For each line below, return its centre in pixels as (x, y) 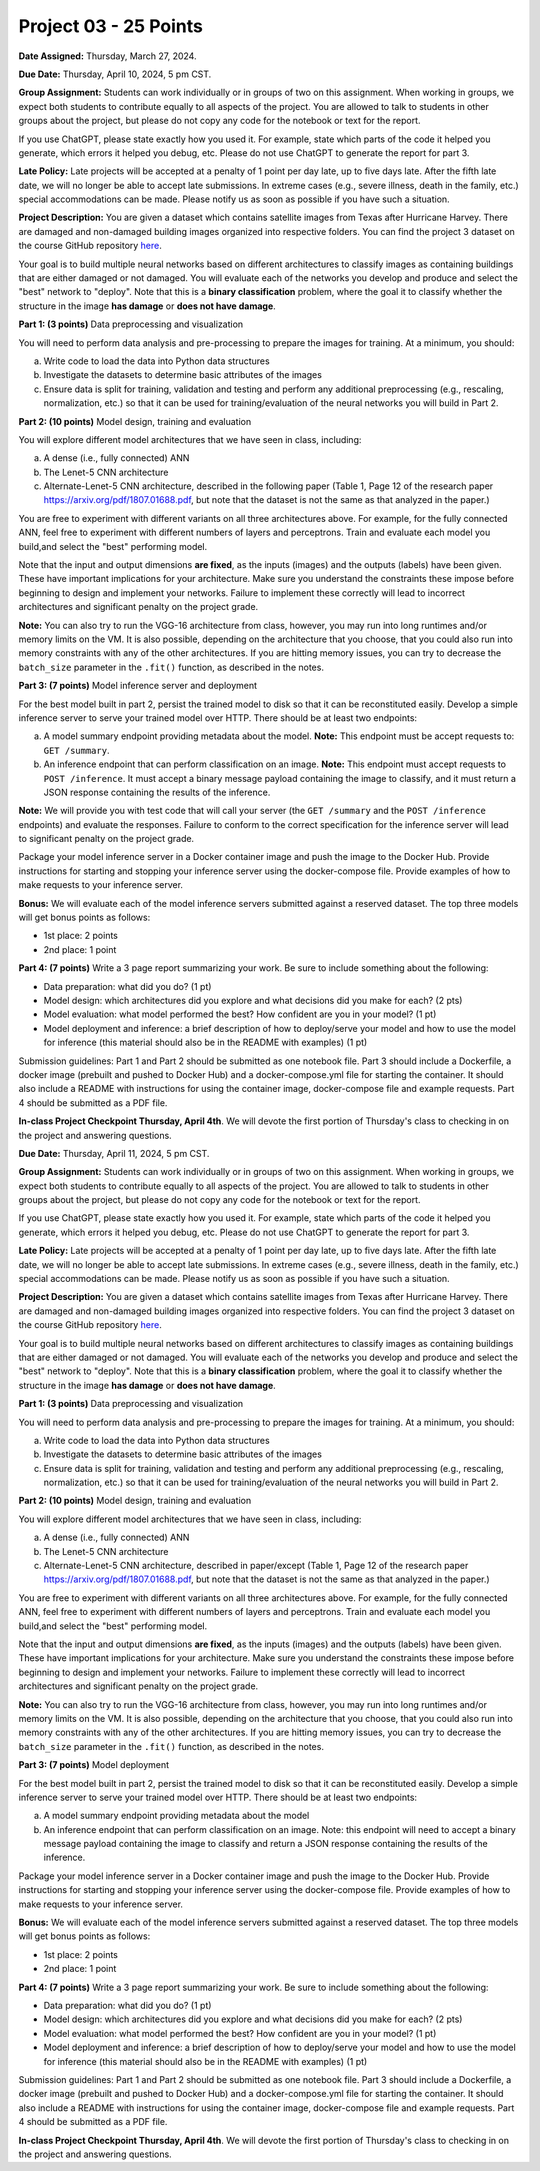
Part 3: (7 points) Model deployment (94, 1765)
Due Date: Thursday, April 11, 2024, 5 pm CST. (114, 1153)
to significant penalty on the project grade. (106, 839)
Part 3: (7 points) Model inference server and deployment (138, 686)
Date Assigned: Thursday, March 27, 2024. (107, 56)
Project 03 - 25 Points (111, 26)
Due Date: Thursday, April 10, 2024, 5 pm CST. (115, 74)
